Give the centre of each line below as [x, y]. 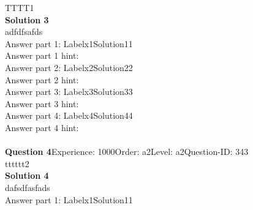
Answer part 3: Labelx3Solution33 [69, 92]
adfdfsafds [24, 32]
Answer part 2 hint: [42, 79]
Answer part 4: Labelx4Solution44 [69, 115]
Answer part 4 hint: [42, 127]
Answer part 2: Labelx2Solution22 [69, 67]
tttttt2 [17, 163]
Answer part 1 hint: [42, 55]
